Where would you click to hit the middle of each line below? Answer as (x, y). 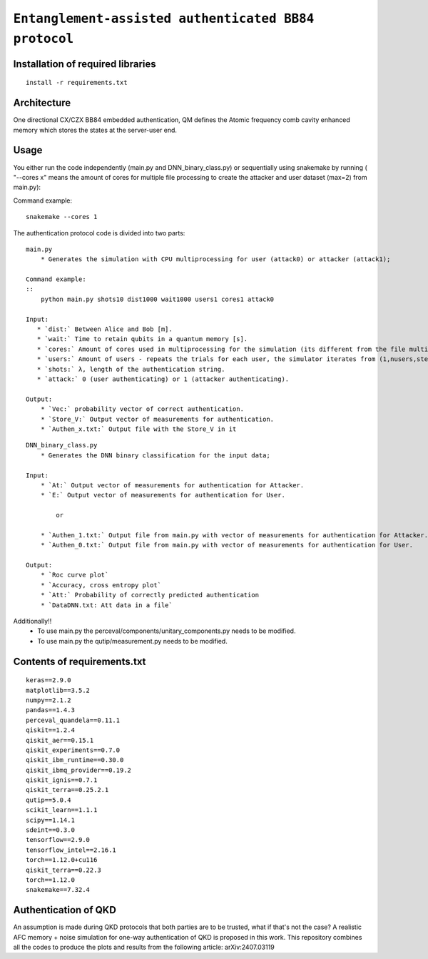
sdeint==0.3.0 (50, 830)
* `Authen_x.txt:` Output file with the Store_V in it (138, 429)
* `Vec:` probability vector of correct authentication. (142, 409)
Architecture (42, 103)
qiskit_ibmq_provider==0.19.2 (79, 770)
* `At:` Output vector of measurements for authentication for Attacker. (172, 485)
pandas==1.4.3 (50, 710)
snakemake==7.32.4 (58, 890)
